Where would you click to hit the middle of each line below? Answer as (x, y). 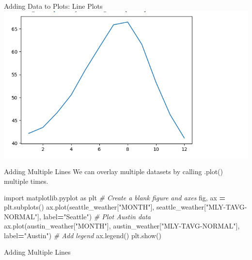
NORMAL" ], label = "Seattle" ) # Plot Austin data (78, 216)
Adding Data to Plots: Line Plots (53, 6)
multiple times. (26, 181)
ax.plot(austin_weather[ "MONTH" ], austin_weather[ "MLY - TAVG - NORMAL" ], (122, 226)
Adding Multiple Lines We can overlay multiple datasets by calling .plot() (113, 171)
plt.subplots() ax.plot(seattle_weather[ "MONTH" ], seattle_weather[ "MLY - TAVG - (126, 207)
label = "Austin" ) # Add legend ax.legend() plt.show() (83, 235)
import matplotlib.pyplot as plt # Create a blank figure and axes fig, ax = (115, 197)
